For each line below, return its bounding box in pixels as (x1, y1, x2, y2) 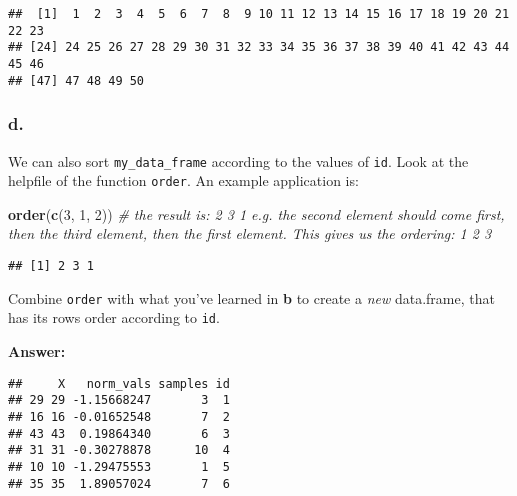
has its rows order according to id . (8, 307, 220, 328)
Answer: (8, 340, 66, 361)
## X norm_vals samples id (8, 376, 230, 391)
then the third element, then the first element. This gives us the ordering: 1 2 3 (8, 223, 492, 244)
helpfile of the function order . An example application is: (8, 170, 359, 191)
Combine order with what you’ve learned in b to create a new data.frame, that (8, 287, 495, 308)
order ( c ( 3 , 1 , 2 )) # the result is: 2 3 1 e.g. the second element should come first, (8, 203, 505, 224)
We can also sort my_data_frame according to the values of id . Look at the (8, 150, 469, 171)
